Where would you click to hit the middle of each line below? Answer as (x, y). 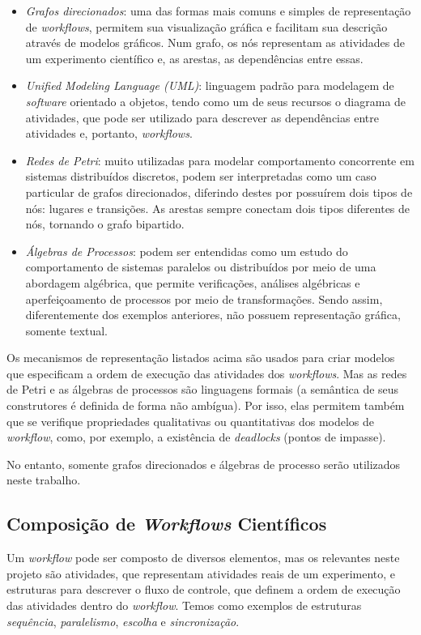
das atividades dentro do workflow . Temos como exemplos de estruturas (184, 605)
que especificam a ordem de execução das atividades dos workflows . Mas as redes (207, 373)
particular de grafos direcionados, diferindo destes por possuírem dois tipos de (219, 192)
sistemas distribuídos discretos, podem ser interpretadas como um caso (201, 176)
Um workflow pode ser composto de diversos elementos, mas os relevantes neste (203, 558)
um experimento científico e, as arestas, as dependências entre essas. (194, 58)
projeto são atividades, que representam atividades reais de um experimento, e (201, 573)
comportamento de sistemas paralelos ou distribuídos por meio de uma (201, 267)
